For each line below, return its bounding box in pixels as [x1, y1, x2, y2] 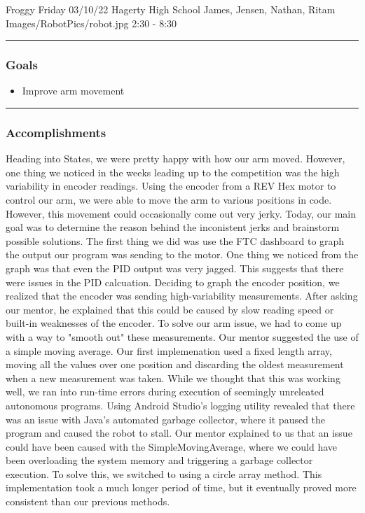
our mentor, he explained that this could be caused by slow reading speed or [6, 302, 334, 316]
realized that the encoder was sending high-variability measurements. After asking [6, 288, 358, 303]
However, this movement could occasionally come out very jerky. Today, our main [6, 206, 357, 220]
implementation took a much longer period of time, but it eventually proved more [6, 480, 357, 495]
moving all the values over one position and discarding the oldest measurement [6, 357, 344, 372]
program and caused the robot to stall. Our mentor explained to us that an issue [6, 426, 352, 440]
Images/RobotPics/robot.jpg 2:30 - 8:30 [6, 15, 177, 30]
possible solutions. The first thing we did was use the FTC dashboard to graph [6, 233, 345, 248]
